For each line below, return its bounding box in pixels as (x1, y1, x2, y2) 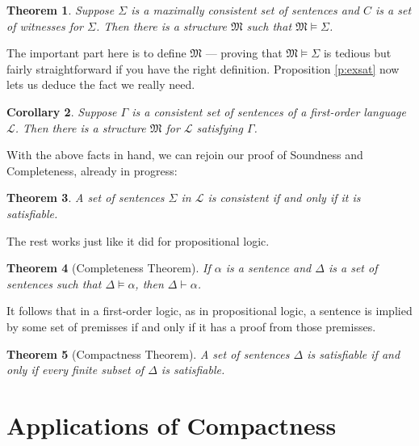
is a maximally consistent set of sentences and (131, 2, 359, 18)
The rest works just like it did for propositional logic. (6, 232, 270, 249)
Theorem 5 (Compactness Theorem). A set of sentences (6, 345, 290, 362)
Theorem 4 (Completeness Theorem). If (6, 259, 211, 276)
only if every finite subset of (6, 361, 145, 378)
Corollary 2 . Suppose (6, 103, 117, 120)
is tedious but (323, 44, 392, 61)
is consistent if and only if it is (207, 189, 361, 206)
